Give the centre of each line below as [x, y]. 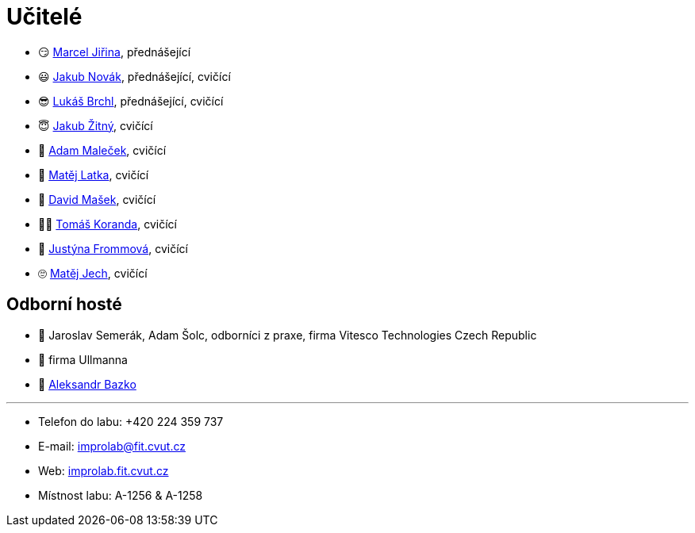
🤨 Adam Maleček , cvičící [102, 150]
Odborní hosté [64, 305]
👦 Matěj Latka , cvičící [94, 174]
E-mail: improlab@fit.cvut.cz [112, 446]
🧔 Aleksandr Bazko [87, 384]
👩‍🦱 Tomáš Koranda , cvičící [108, 224]
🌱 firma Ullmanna [83, 359]
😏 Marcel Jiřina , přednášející [115, 52]
